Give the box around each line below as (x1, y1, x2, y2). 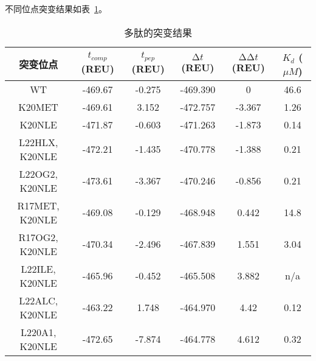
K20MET (18, 99, 58, 114)
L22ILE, (21, 261, 56, 276)
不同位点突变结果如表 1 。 (5, 2, 107, 15)
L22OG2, (19, 166, 58, 181)
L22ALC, (19, 293, 58, 307)
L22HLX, (18, 135, 58, 149)
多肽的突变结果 (123, 25, 192, 40)
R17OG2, (18, 230, 58, 244)
